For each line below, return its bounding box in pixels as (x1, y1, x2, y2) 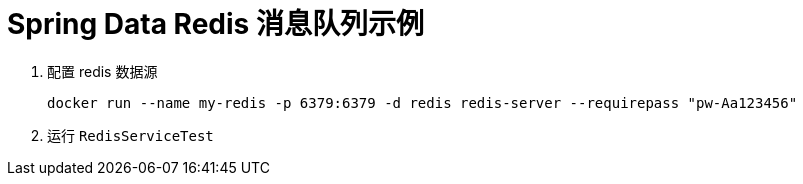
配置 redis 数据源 (47, 62, 158, 80)
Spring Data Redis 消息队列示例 (7, 7, 424, 41)
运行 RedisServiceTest (47, 126, 214, 144)
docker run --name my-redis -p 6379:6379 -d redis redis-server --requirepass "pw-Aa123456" (47, 94, 798, 111)
